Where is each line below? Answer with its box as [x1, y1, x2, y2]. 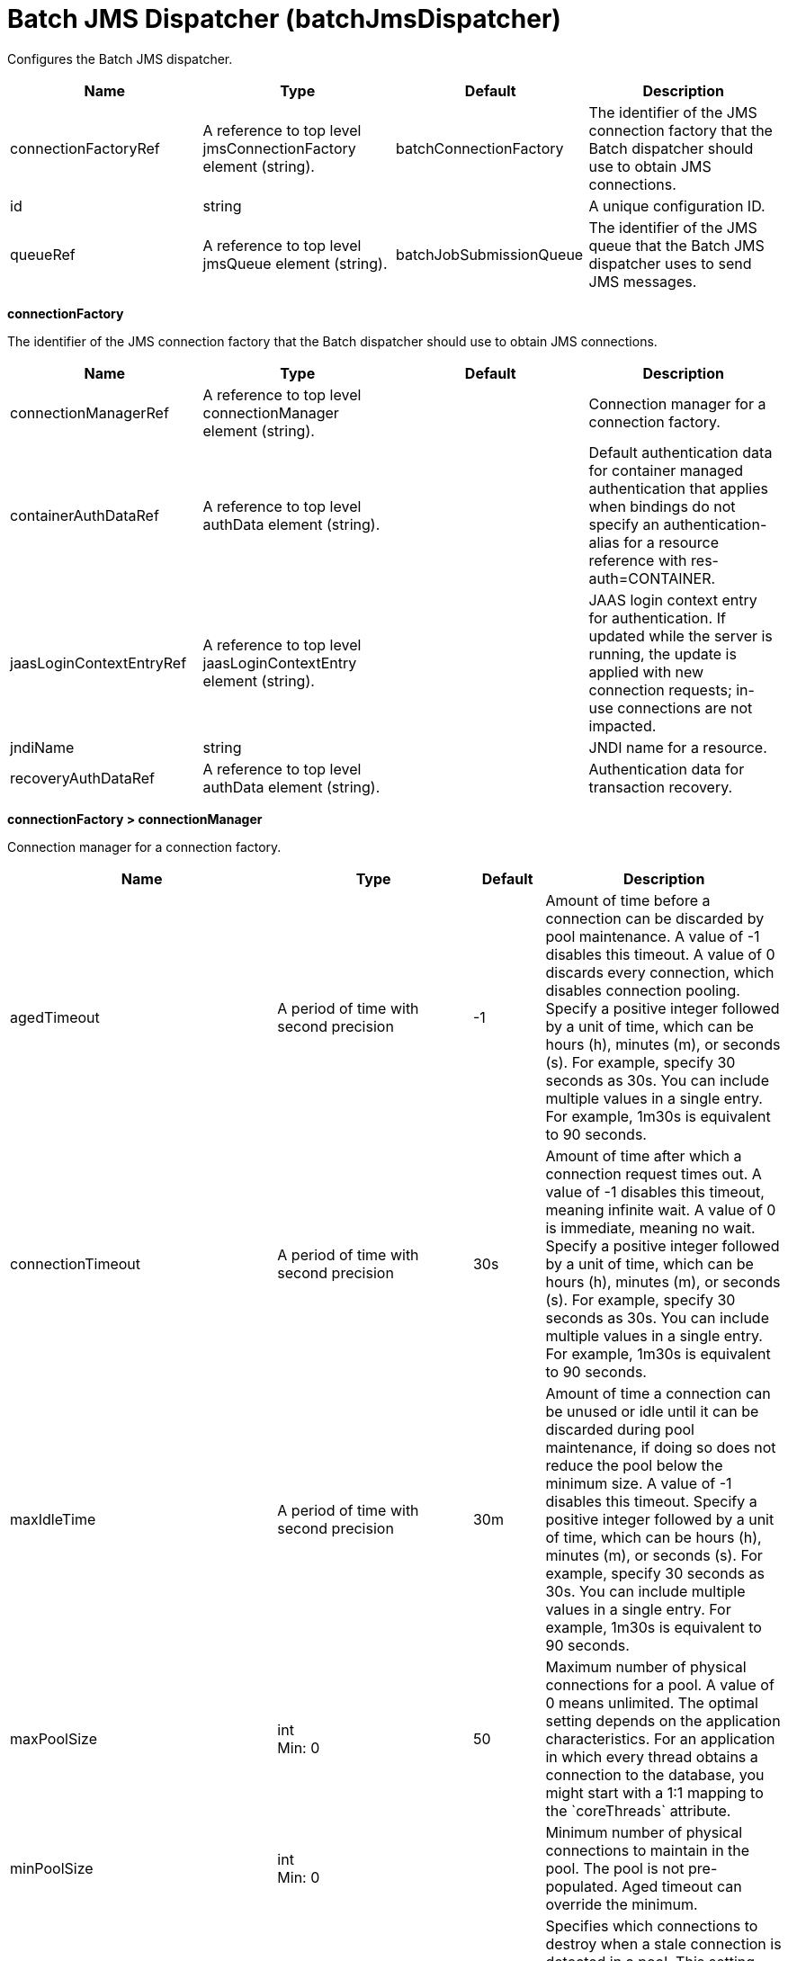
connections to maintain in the [545, 1840, 750, 1859]
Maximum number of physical [545, 1657, 747, 1676]
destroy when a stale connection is [545, 1934, 782, 1953]
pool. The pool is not [545, 1858, 685, 1877]
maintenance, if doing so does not [545, 1437, 776, 1456]
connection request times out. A [545, 1164, 762, 1183]
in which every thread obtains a [545, 1747, 758, 1766]
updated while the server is [588, 626, 773, 645]
